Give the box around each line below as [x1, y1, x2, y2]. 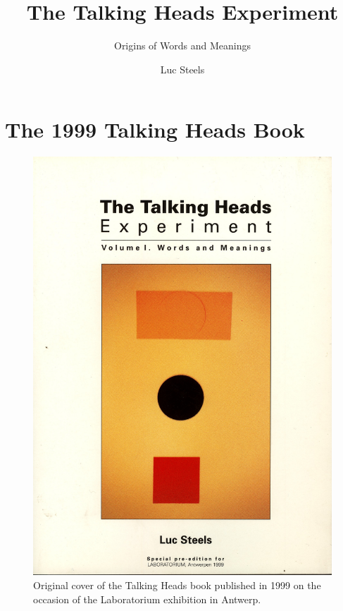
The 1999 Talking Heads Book [5, 115, 305, 144]
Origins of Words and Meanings [113, 38, 251, 53]
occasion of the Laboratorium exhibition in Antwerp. [33, 591, 261, 606]
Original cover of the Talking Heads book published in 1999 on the [33, 577, 321, 592]
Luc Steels [160, 61, 205, 76]
